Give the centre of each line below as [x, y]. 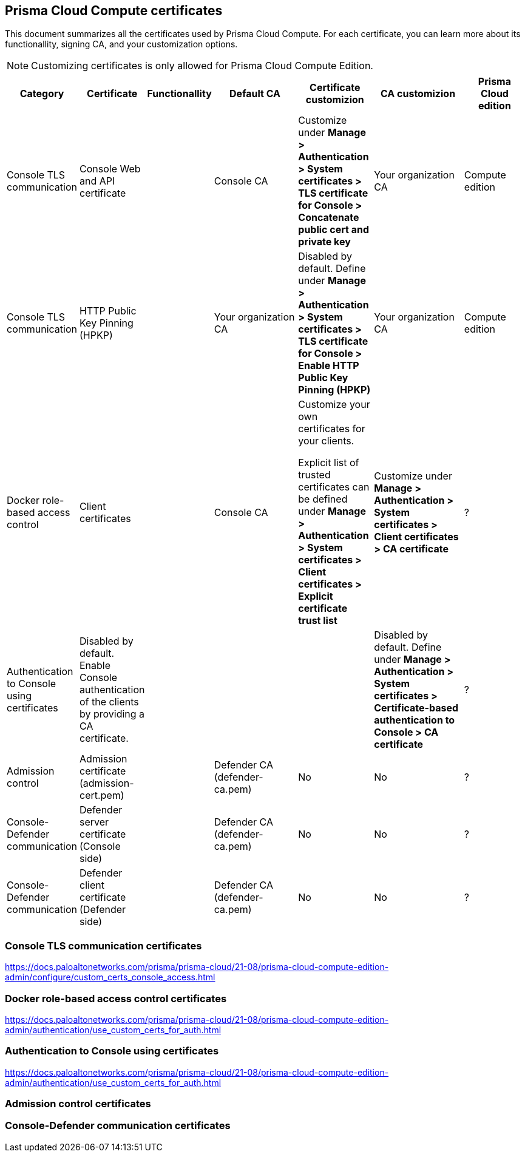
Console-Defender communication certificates [118, 1126]
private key [324, 242]
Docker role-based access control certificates [116, 998]
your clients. [326, 441]
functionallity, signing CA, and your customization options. [121, 44]
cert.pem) [102, 796]
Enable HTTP [329, 366]
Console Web [110, 169]
